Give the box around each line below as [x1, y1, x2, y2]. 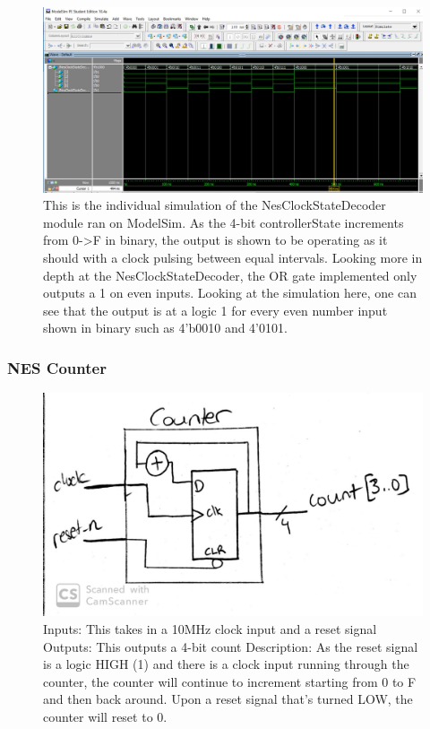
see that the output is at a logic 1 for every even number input [43, 300, 388, 319]
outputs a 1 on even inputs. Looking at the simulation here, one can [43, 283, 417, 302]
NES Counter [7, 356, 107, 378]
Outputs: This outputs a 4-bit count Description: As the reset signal [43, 637, 418, 655]
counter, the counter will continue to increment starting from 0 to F [43, 672, 417, 690]
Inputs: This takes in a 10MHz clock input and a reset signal [43, 620, 377, 638]
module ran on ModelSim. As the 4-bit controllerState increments [43, 213, 404, 231]
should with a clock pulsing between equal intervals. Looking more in [43, 247, 423, 266]
